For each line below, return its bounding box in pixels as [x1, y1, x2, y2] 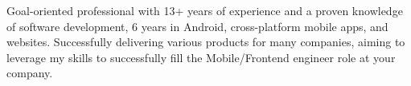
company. [6, 64, 53, 81]
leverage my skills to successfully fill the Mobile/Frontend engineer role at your [6, 49, 396, 65]
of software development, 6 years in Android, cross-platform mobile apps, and [6, 18, 388, 34]
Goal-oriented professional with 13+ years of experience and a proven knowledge [6, 2, 403, 18]
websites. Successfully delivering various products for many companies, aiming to [6, 33, 405, 50]
